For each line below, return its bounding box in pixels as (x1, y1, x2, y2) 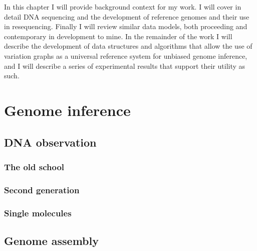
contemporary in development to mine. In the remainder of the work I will (4, 31, 232, 41)
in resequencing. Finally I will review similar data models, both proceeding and (4, 21, 247, 32)
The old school (4, 160, 65, 173)
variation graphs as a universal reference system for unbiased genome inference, (4, 50, 247, 61)
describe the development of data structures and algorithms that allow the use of (4, 41, 252, 51)
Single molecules (4, 206, 72, 219)
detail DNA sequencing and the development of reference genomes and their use (4, 11, 249, 22)
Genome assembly (4, 232, 99, 248)
